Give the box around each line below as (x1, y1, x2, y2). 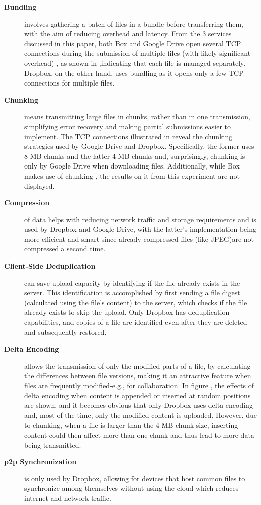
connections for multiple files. (24, 77, 115, 88)
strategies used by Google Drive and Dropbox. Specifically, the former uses (24, 141, 254, 151)
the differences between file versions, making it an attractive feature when (24, 370, 251, 381)
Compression (4, 197, 50, 208)
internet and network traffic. (24, 492, 111, 503)
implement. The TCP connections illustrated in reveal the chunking (24, 131, 233, 141)
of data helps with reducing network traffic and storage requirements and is (24, 214, 256, 224)
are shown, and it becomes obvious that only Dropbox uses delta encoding (24, 400, 253, 410)
